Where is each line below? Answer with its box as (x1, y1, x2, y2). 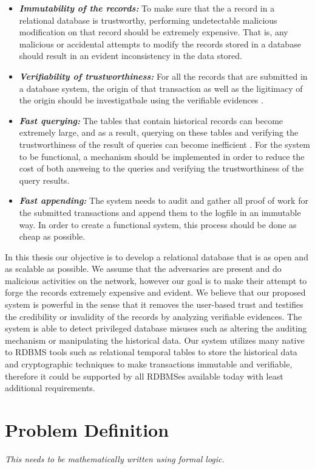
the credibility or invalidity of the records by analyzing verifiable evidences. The (5, 310, 302, 322)
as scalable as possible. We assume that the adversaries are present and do (5, 262, 282, 275)
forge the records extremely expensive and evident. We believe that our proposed (5, 286, 306, 299)
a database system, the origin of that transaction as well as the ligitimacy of (19, 82, 303, 94)
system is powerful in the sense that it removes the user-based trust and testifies (5, 298, 303, 311)
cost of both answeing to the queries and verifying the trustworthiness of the (19, 162, 304, 175)
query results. (19, 173, 70, 186)
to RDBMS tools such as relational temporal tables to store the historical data (5, 346, 297, 358)
